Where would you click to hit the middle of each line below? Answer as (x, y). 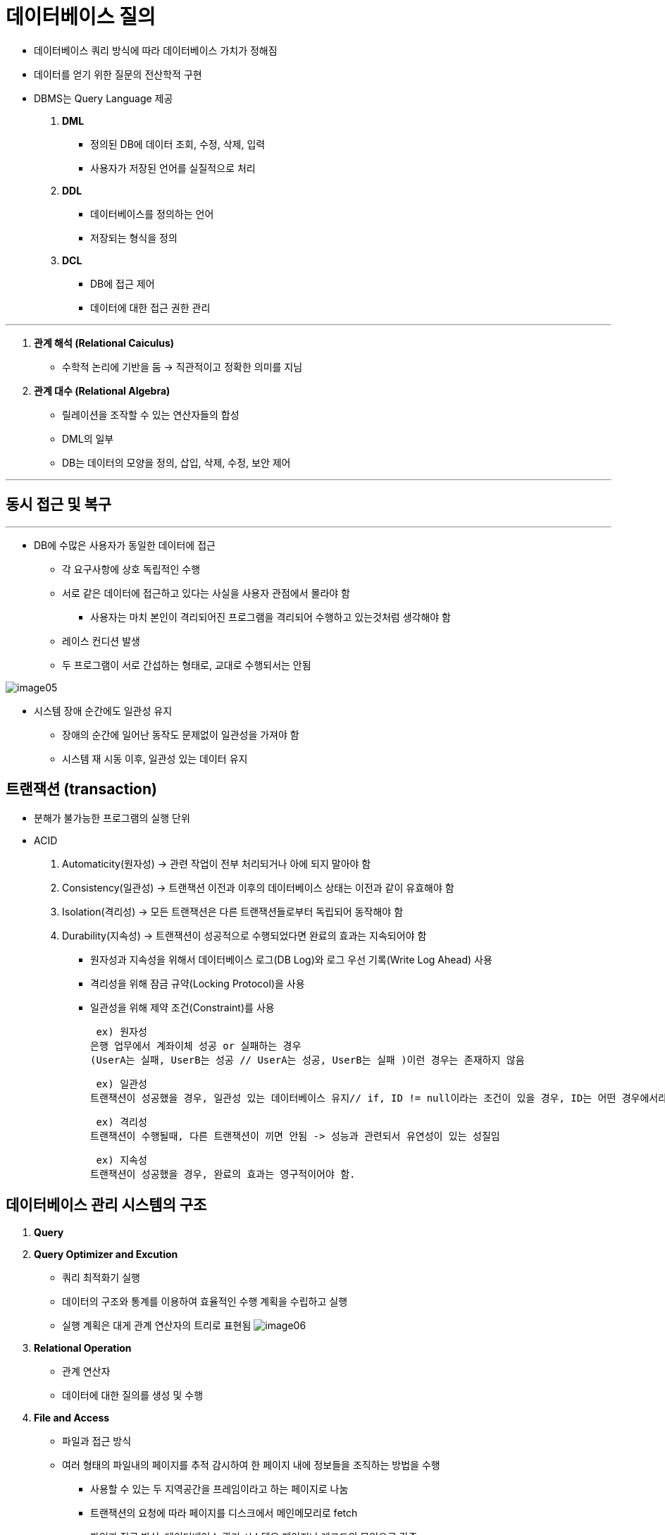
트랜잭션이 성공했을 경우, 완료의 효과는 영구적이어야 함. (223, 1175)
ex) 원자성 (122, 1032)
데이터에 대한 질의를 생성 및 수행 (133, 1395)
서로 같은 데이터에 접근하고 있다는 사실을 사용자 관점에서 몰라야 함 (206, 593)
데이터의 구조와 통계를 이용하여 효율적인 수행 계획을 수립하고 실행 (205, 1302)
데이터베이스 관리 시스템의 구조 (106, 1204)
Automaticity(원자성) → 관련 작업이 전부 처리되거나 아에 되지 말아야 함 (217, 864)
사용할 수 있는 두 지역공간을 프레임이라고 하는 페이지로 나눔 (219, 1489)
